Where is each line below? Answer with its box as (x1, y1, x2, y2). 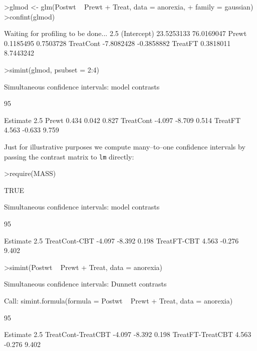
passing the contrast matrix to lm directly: (4, 151, 134, 161)
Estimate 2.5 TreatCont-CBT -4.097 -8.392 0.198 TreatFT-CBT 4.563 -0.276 (4, 235, 239, 245)
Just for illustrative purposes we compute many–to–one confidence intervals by (4, 141, 245, 151)
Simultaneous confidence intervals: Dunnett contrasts (4, 278, 167, 289)
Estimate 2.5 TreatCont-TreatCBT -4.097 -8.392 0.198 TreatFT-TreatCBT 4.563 (4, 329, 251, 339)
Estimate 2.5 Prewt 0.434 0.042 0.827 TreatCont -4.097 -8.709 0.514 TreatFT (4, 114, 241, 125)
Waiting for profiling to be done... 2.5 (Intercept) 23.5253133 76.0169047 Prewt (4, 28, 247, 38)
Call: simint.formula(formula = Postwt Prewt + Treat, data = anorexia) (4, 295, 233, 305)
